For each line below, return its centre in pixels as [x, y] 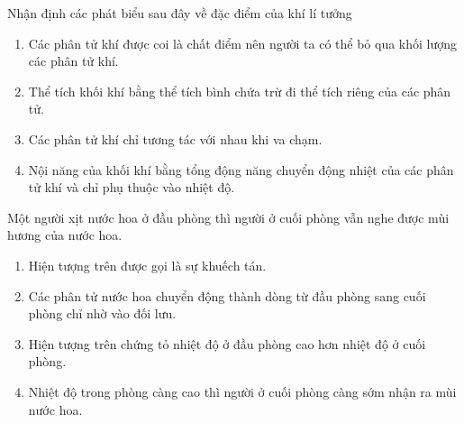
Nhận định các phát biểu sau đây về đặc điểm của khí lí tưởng [180, 13]
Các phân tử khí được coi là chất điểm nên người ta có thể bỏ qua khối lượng [243, 43]
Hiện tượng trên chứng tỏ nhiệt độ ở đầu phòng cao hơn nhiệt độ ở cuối [227, 343]
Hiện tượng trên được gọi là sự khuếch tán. [147, 265]
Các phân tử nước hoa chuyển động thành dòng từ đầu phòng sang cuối [227, 295]
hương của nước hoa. [65, 235]
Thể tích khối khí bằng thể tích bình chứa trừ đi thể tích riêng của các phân [240, 91]
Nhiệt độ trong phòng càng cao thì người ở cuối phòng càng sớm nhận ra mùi [242, 391]
